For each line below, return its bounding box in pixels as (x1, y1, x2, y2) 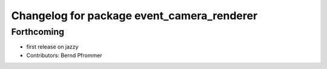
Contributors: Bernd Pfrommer (26, 52, 102, 59)
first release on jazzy (26, 43, 79, 50)
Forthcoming (11, 26, 65, 37)
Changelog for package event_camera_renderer (11, 9, 258, 22)
